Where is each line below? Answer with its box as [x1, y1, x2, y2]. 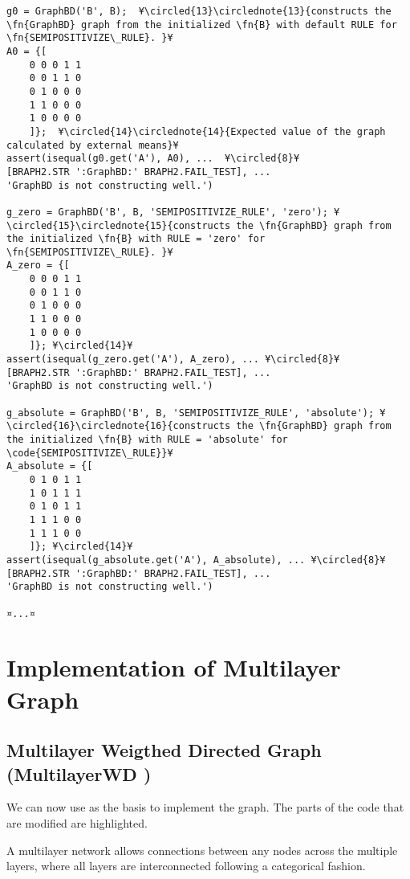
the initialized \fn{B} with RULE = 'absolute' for [6, 434, 288, 445]
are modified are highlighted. [6, 814, 148, 831]
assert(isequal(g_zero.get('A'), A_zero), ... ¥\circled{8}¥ [6, 354, 340, 366]
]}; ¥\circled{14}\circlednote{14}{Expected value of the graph [29, 125, 386, 137]
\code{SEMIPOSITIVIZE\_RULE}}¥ [6, 447, 173, 459]
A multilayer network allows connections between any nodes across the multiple [6, 841, 398, 858]
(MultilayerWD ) [6, 761, 152, 786]
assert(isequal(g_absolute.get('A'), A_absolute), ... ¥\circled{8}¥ [6, 554, 386, 566]
